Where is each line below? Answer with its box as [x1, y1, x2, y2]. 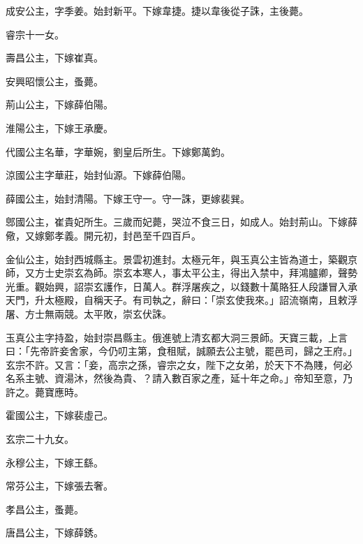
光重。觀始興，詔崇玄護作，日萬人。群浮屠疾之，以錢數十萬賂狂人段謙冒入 [6, 279, 348, 293]
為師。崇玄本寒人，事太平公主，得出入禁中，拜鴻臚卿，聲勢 [83, 265, 357, 280]
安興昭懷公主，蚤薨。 [6, 73, 103, 88]
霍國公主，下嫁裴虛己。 [6, 408, 113, 422]
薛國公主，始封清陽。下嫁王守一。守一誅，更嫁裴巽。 [6, 191, 250, 205]
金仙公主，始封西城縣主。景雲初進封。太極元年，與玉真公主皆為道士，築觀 [6, 251, 348, 266]
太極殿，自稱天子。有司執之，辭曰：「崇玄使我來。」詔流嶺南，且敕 [44, 293, 348, 307]
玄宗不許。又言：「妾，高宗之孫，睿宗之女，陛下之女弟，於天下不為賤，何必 [6, 357, 353, 372]
